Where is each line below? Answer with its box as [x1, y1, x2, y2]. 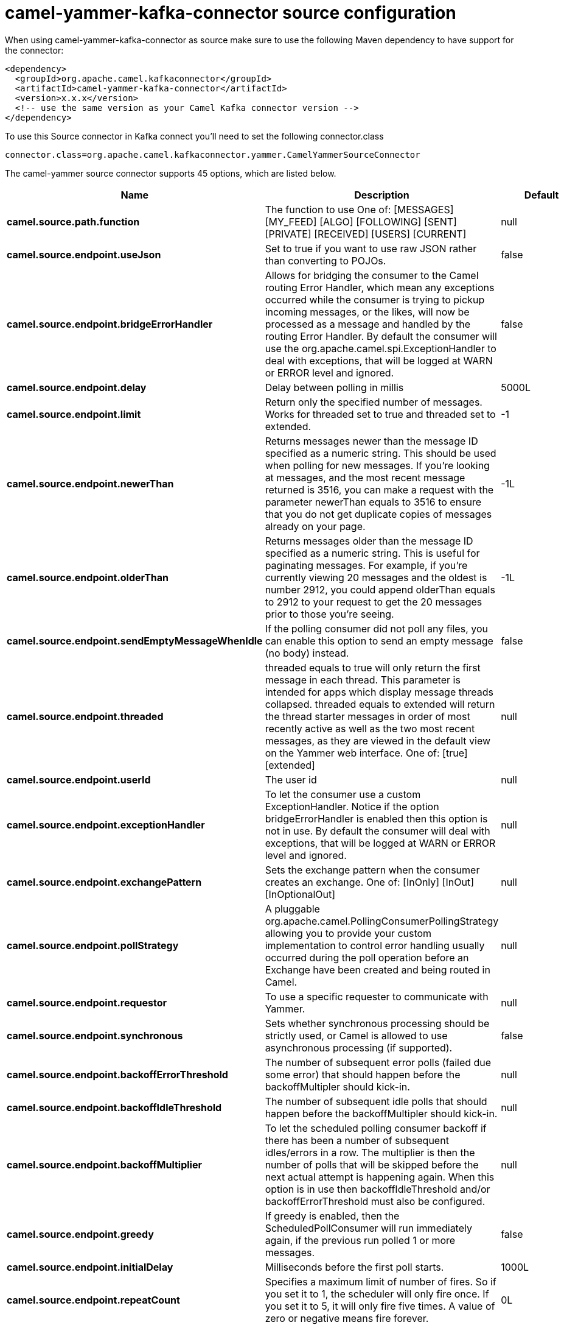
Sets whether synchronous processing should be [265, 1017, 490, 1030]
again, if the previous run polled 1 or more [265, 1234, 456, 1246]
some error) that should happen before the [265, 1068, 461, 1081]
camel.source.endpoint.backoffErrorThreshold [7, 1068, 228, 1081]
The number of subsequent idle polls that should [265, 1095, 487, 1107]
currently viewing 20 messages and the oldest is [265, 571, 487, 584]
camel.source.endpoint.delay [7, 381, 147, 394]
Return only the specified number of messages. [265, 395, 482, 408]
